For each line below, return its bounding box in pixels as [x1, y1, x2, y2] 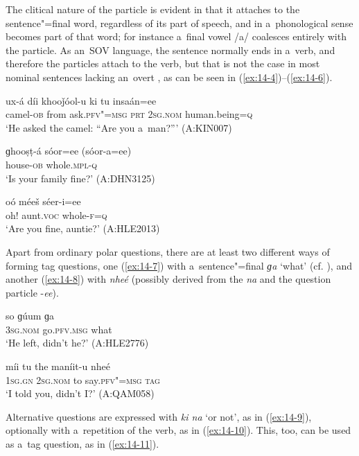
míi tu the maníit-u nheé [6, 359, 110, 374]
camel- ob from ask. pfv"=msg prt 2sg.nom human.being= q [6, 107, 253, 121]
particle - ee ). [6, 285, 59, 299]
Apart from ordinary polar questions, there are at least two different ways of [6, 244, 330, 258]
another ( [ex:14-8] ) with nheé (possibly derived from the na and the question [6, 272, 331, 286]
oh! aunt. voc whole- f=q [6, 207, 107, 222]
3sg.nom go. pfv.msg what [6, 322, 112, 336]
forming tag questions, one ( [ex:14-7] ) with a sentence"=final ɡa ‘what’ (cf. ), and [6, 258, 352, 272]
